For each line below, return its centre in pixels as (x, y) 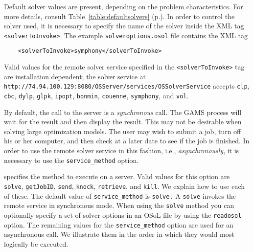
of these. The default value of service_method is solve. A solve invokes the (120, 195)
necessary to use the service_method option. (71, 160)
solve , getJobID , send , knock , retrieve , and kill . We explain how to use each (125, 186)
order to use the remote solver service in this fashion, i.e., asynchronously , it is (122, 150)
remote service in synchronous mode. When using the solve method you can (119, 205)
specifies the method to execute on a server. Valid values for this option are (117, 176)
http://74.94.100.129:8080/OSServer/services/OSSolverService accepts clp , (127, 86)
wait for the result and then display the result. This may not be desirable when (123, 122)
